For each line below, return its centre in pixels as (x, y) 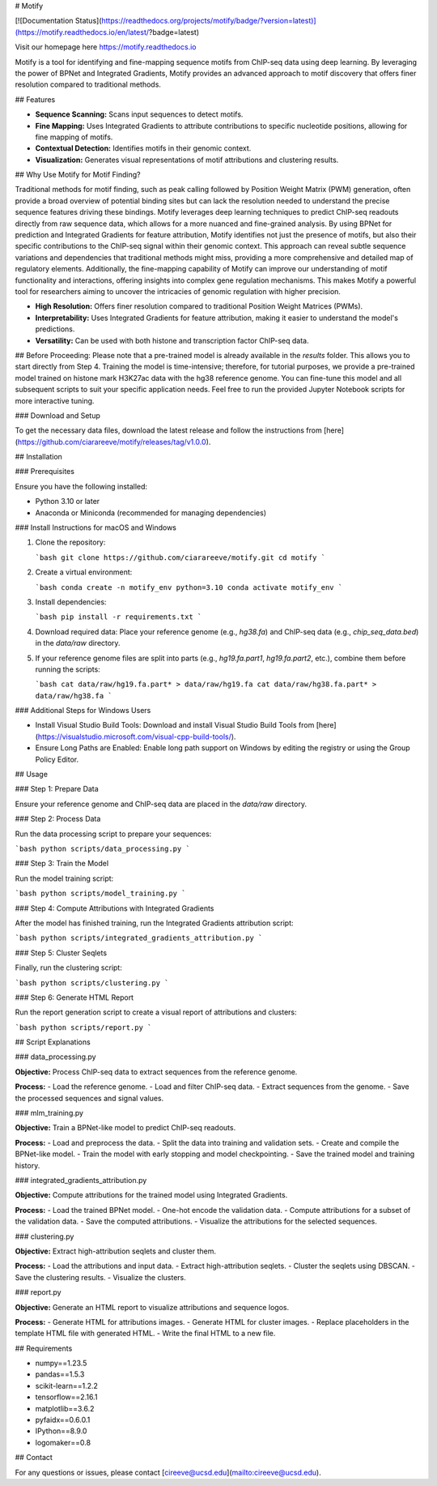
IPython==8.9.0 (61, 1431)
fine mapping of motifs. (74, 137)
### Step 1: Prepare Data (57, 789)
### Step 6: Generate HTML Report (74, 997)
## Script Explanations (53, 1042)
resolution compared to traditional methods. (88, 84)
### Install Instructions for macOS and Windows (96, 527)
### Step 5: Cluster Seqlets (61, 953)
